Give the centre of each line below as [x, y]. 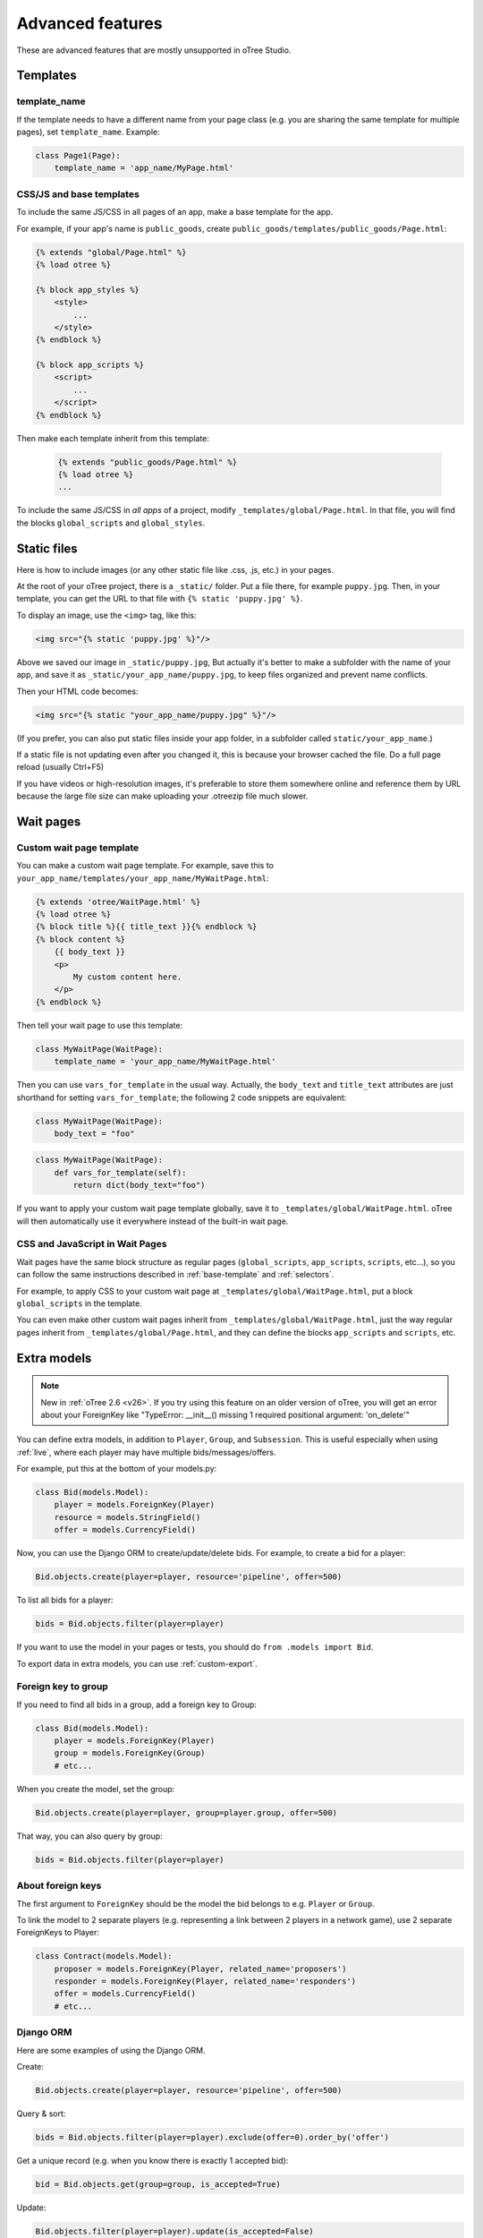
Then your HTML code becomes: [77, 691]
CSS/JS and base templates [78, 194]
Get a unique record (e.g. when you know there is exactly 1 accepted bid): [153, 2160]
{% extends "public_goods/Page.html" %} [147, 462]
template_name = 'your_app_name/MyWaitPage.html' [165, 1062]
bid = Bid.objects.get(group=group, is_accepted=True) [158, 2184]
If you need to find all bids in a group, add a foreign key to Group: [136, 1704]
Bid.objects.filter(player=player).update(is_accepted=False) [174, 2231]
